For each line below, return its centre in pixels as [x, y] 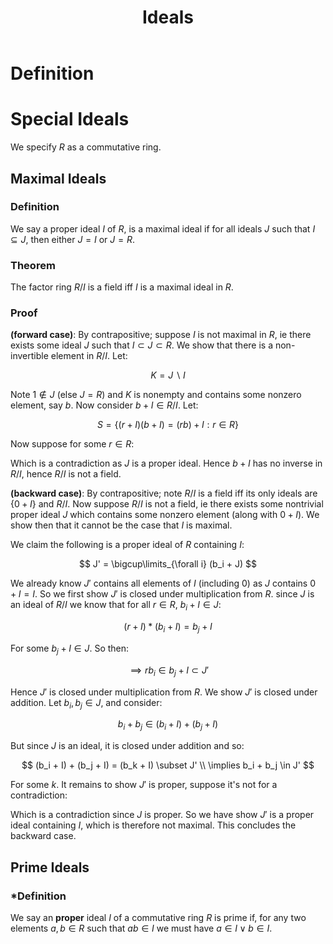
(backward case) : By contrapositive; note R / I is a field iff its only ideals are [164, 493]
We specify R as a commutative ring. [86, 147]
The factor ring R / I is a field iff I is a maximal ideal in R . [122, 287]
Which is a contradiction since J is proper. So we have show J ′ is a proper [162, 815]
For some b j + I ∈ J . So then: [70, 649]
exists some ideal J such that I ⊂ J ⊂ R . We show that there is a [142, 345]
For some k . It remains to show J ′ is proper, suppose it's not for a [144, 785]
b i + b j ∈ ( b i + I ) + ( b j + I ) [168, 725]
